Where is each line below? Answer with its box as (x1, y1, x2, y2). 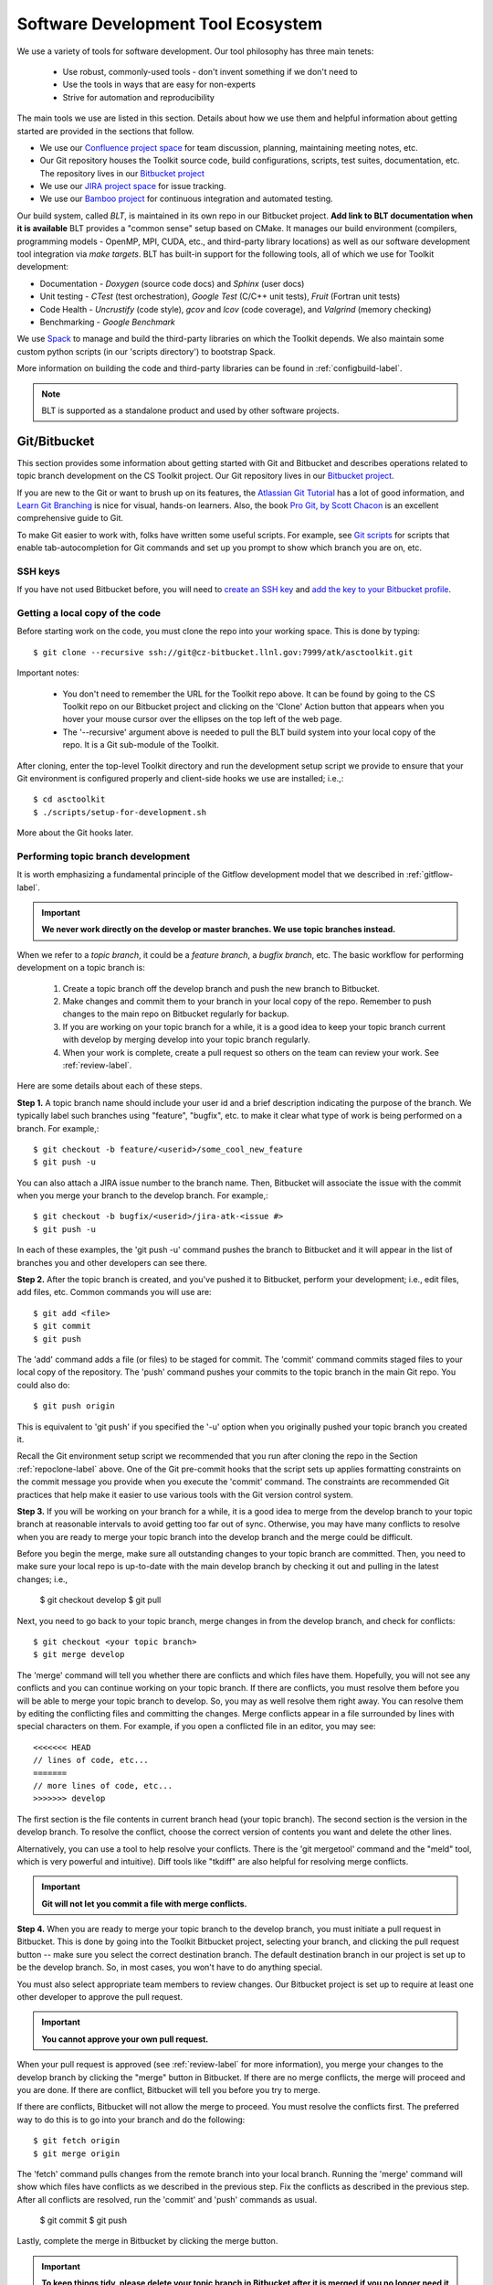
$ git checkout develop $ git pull (39, 1595, 162, 1606)
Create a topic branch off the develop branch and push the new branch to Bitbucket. (62, 983, 381, 994)
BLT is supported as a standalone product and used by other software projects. (41, 405, 340, 416)
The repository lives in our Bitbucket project (39, 167, 205, 178)
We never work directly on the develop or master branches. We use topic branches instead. (41, 924, 396, 935)
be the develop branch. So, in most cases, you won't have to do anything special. (16, 1961, 323, 1973)
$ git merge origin (33, 2148, 121, 2159)
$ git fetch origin (33, 2135, 121, 2146)
